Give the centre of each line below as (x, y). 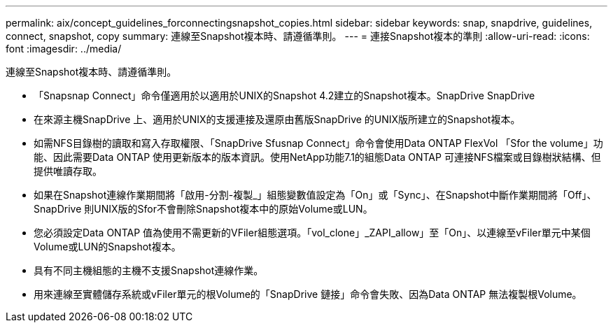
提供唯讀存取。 (68, 171)
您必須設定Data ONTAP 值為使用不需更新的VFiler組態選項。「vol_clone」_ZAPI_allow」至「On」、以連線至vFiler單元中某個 (312, 233)
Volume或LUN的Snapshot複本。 (107, 247)
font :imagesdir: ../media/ (64, 49)
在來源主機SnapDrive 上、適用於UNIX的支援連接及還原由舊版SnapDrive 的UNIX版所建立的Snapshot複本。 (277, 119)
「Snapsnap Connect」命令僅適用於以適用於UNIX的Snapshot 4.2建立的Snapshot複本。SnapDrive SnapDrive (284, 95)
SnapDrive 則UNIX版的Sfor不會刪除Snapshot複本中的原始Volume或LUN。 (203, 209)
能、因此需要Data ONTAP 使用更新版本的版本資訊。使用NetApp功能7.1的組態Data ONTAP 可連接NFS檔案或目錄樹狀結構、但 (317, 157)
